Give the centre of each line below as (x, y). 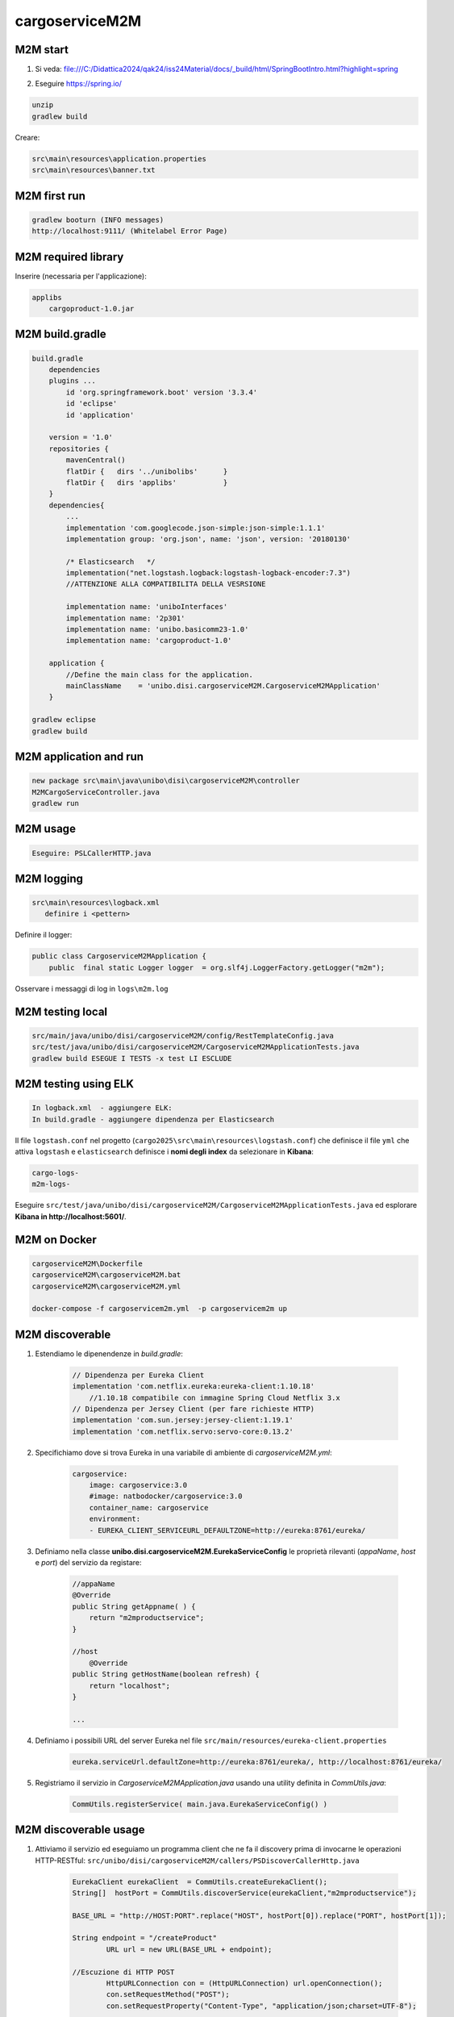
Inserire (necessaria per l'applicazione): (81, 276)
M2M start (42, 50)
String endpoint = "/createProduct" (145, 1938)
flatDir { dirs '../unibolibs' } (147, 471)
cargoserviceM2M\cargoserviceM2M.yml (106, 1286)
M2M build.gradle (60, 334)
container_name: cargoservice (149, 1508)
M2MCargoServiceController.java (96, 792)
